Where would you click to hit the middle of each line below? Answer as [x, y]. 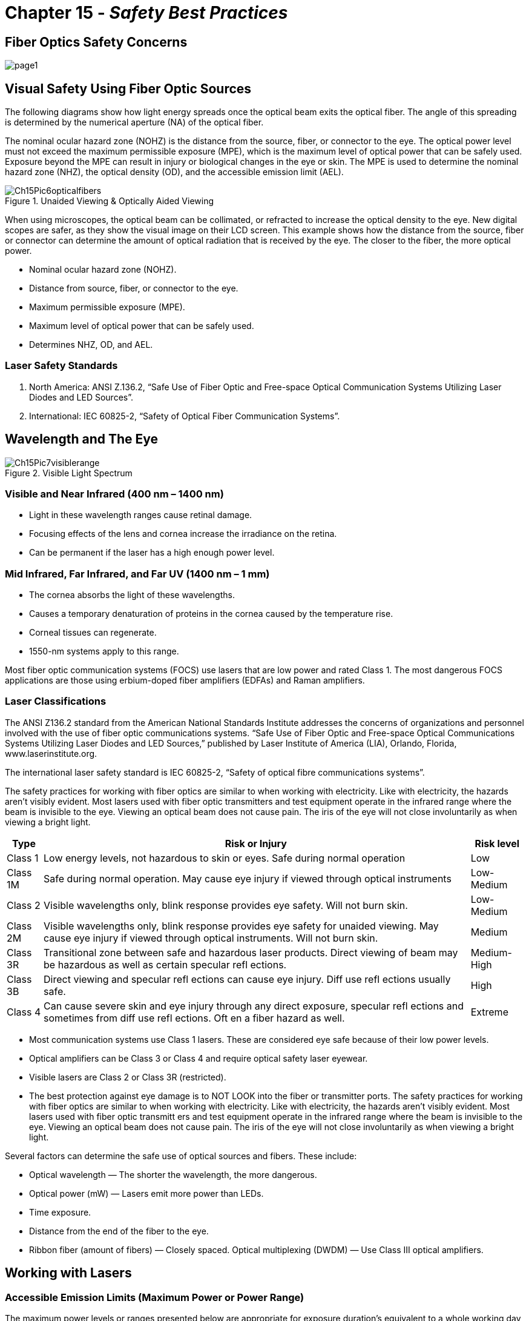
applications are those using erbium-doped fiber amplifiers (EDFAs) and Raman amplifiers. [185, 680]
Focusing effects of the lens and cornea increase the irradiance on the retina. [183, 534]
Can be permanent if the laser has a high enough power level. [152, 553]
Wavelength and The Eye [82, 439]
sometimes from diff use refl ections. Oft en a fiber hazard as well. [194, 1018]
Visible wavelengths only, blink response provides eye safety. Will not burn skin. [226, 905]
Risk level [497, 843]
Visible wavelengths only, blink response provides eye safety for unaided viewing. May [241, 926]
